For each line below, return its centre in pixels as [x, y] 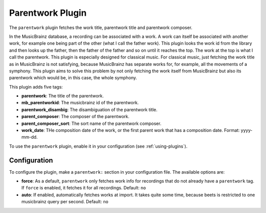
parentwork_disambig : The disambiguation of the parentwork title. [89, 109]
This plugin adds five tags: [36, 87]
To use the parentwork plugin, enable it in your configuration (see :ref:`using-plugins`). [98, 146]
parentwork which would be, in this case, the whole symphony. [73, 78]
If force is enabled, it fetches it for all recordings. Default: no [84, 188]
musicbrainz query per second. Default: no [65, 202]
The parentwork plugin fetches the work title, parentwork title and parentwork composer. [101, 28]
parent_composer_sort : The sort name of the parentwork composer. [91, 123]
